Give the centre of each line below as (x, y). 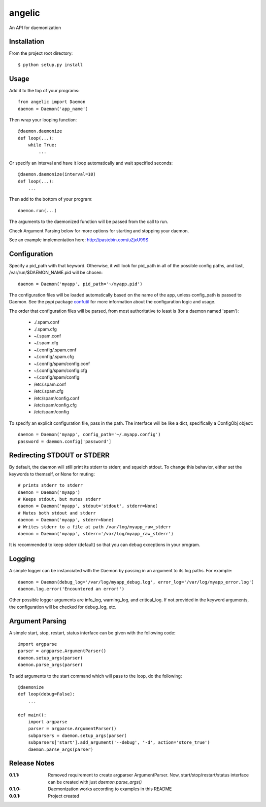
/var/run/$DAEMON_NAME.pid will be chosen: (56, 273)
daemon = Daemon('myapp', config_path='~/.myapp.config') (89, 435)
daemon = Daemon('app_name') (53, 109)
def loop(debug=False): (47, 694)
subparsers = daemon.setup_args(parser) (78, 735)
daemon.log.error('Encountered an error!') (71, 589)
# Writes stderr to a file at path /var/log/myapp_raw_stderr (95, 527)
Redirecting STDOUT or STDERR (59, 456)
